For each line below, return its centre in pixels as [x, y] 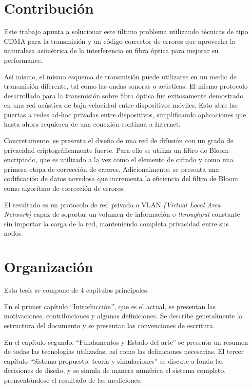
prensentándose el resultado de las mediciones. [73, 379]
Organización [49, 267]
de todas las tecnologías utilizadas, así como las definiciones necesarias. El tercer [124, 351]
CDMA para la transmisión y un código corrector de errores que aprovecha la [120, 41]
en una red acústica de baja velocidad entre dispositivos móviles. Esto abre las [121, 105]
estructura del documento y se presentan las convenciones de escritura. [109, 325]
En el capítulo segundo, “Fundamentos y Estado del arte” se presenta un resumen [126, 342]
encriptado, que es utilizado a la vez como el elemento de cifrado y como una [119, 159]
